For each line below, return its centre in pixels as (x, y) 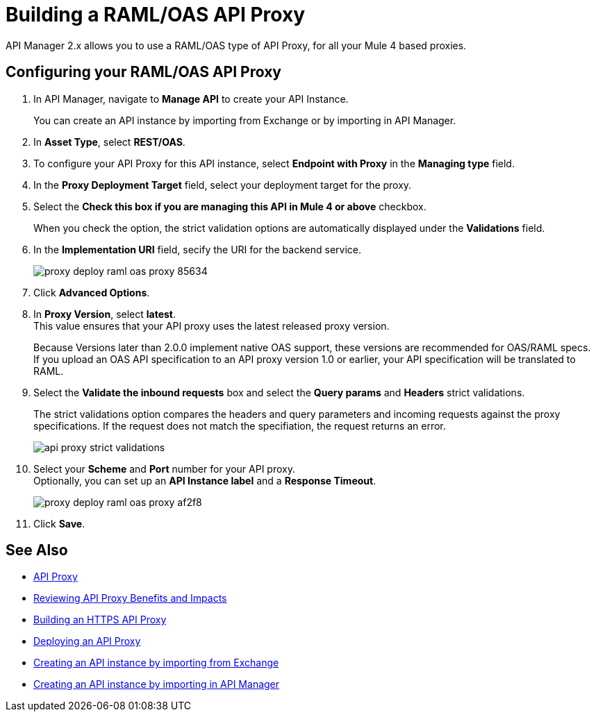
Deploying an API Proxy (87, 641)
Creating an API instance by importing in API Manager (157, 684)
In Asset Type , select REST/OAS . (109, 142)
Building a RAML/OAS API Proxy (156, 15)
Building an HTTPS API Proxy (100, 620)
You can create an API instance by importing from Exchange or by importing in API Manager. (245, 120)
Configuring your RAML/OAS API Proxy (143, 72)
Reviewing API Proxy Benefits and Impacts (130, 598)
